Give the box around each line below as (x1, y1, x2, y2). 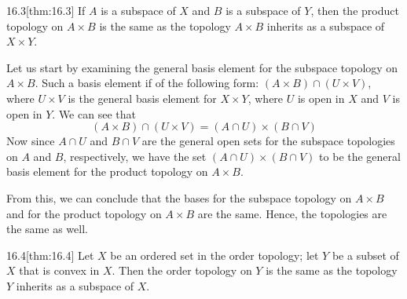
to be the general (319, 148, 401, 164)
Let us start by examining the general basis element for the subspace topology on (6, 59, 398, 75)
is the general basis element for (68, 89, 217, 106)
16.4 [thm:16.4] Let (6, 246, 94, 263)
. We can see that (52, 105, 136, 122)
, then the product (310, 2, 399, 18)
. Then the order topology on (112, 262, 252, 279)
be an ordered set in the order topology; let (110, 246, 319, 263)
